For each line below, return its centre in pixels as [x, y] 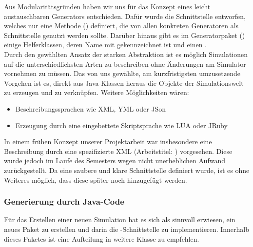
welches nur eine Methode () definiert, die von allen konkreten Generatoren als [121, 26]
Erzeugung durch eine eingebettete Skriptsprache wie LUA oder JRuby [121, 125]
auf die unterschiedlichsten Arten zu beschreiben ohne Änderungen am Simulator [125, 64]
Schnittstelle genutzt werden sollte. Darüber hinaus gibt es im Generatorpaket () [125, 35]
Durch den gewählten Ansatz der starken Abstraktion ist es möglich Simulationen [126, 54]
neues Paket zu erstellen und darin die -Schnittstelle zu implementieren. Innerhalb [127, 229]
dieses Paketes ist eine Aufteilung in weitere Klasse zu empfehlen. [102, 238]
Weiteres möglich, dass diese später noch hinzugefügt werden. [96, 180]
